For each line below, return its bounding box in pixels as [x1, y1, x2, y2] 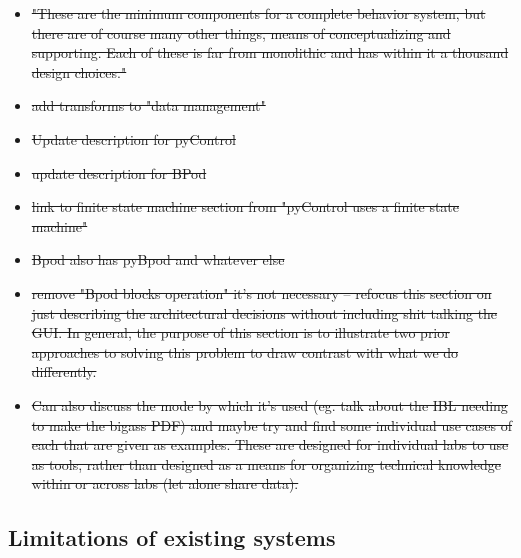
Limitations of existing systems [8, 522, 336, 553]
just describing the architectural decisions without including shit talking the [31, 302, 498, 323]
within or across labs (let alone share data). [31, 473, 299, 494]
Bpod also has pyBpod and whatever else [31, 249, 285, 270]
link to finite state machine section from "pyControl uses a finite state [31, 196, 460, 217]
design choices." [31, 61, 127, 82]
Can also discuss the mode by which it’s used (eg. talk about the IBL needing [31, 394, 508, 415]
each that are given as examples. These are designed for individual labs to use [31, 434, 509, 455]
